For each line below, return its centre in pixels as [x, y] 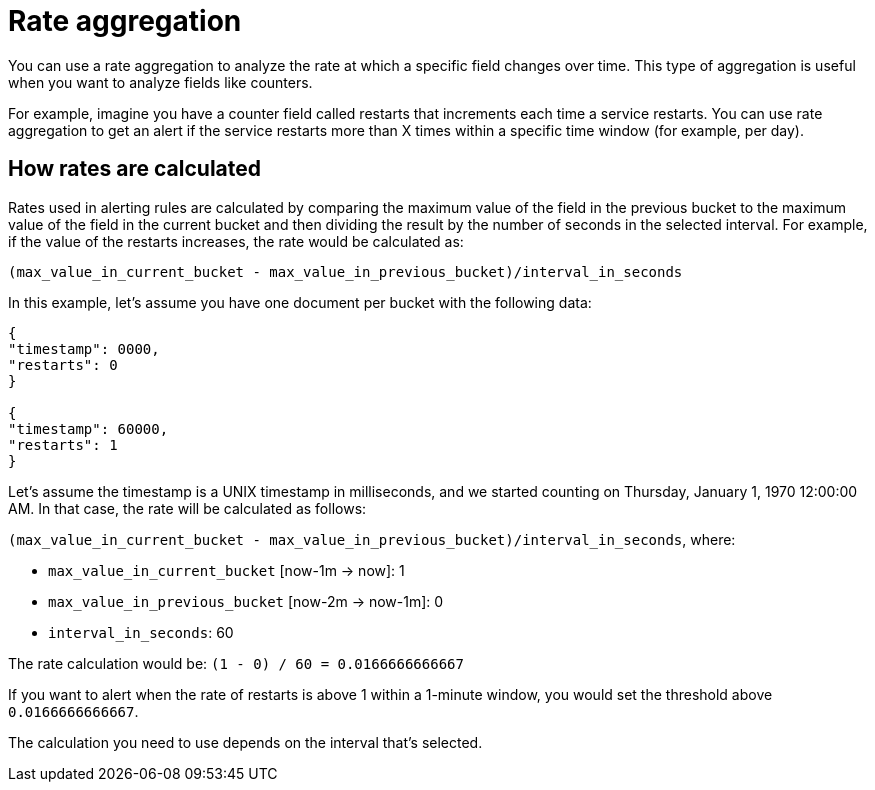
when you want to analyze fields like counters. [160, 82]
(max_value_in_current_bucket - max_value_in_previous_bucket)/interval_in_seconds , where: [372, 539]
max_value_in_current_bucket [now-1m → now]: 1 [226, 570]
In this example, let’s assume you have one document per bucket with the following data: [300, 302]
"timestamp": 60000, [88, 428]
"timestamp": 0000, [84, 348]
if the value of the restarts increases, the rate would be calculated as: [236, 241]
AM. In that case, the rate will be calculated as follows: [187, 508]
